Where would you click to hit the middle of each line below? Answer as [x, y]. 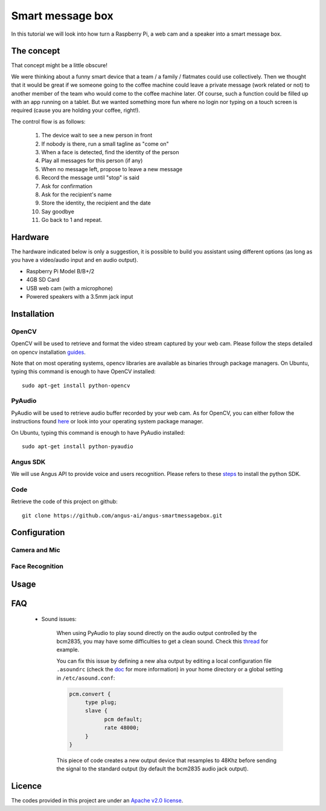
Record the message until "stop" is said [90, 178]
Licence [27, 786]
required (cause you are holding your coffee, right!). [75, 110]
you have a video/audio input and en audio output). [75, 260]
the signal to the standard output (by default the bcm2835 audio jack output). [152, 769]
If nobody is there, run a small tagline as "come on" [105, 144]
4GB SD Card [43, 280]
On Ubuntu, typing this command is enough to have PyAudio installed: [98, 432]
